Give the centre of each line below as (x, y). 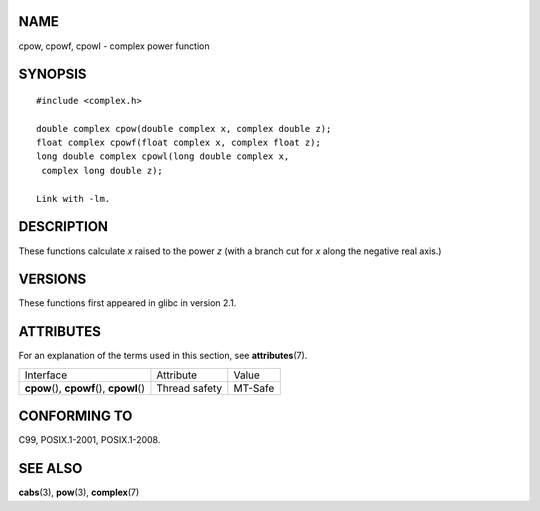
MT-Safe (254, 388)
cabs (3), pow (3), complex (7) (79, 492)
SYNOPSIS (52, 74)
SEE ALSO (50, 468)
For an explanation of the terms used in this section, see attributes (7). (163, 356)
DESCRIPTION (63, 226)
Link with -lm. (73, 198)
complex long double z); (102, 170)
